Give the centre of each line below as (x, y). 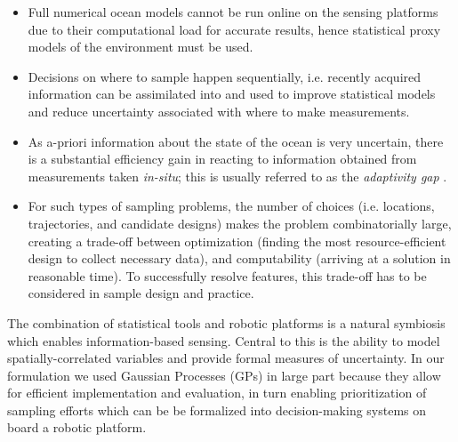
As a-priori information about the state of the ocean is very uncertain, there (236, 141)
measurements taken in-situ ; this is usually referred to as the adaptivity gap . (237, 176)
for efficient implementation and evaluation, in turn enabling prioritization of (217, 393)
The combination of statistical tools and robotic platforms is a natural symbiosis (226, 322)
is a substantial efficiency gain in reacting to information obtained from (222, 159)
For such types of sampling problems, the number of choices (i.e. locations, (231, 206)
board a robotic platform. (77, 427)
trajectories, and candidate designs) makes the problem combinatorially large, (240, 223)
